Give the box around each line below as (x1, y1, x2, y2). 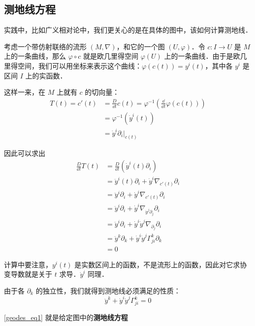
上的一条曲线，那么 (4, 51, 66, 61)
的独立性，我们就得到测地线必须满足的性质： (35, 285, 181, 295)
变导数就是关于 (4, 269, 52, 279)
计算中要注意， (4, 259, 52, 269)
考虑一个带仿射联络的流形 (4, 41, 87, 51)
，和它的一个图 (116, 41, 165, 51)
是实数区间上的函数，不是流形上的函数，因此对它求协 (74, 259, 247, 269)
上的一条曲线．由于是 (164, 51, 233, 61)
